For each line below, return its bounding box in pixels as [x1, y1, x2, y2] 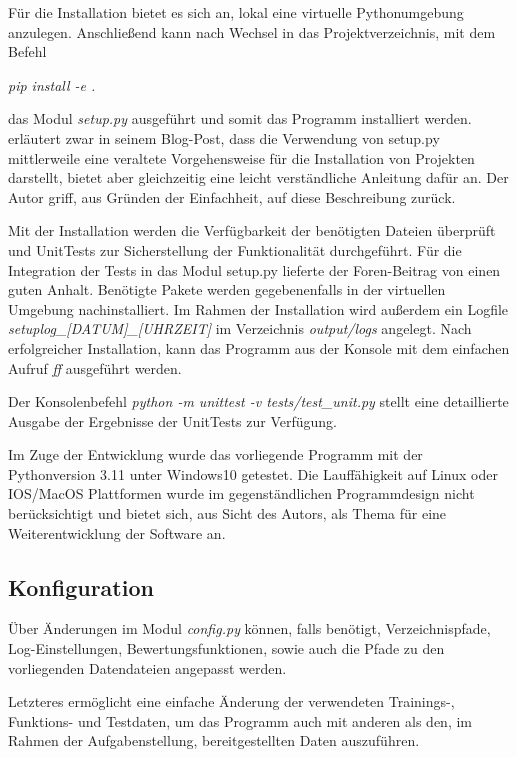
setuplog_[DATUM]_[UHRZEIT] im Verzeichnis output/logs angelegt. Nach [8, 318, 472, 339]
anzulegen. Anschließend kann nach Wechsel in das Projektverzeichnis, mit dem [8, 21, 496, 42]
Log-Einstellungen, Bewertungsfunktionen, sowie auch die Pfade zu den [8, 638, 445, 659]
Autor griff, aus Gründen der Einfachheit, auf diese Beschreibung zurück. [8, 186, 456, 207]
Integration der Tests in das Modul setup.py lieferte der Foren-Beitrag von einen [8, 259, 501, 280]
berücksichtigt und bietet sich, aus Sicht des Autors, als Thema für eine [8, 503, 447, 524]
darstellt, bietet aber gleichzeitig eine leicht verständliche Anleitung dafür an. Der [8, 167, 509, 188]
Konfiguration [8, 571, 154, 602]
